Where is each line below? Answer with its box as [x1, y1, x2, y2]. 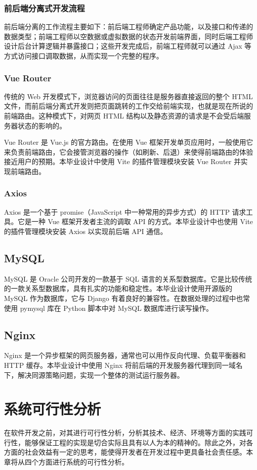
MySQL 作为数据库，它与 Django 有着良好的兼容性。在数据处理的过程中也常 [4, 293, 250, 303]
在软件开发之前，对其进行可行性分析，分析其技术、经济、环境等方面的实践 [4, 427, 246, 438]
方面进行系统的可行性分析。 [38, 457, 128, 467]
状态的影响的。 [17, 120, 66, 130]
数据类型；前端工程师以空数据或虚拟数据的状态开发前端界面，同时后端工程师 [4, 31, 253, 41]
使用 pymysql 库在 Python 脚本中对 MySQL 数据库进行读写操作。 [4, 302, 213, 313]
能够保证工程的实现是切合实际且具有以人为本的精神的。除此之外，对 [24, 437, 246, 447]
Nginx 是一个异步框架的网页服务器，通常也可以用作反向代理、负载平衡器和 [4, 350, 246, 360]
